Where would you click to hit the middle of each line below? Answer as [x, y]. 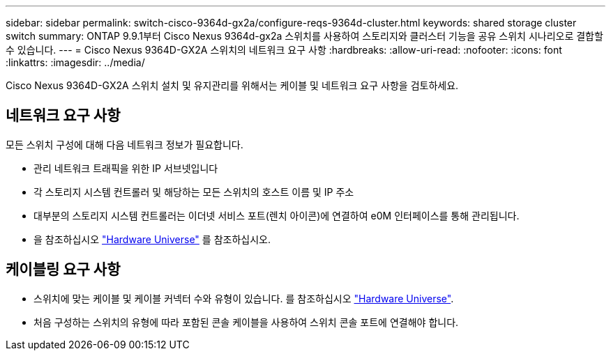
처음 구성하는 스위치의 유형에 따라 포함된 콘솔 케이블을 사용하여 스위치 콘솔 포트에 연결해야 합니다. [246, 322]
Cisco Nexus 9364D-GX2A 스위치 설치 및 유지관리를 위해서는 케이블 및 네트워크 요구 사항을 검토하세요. [232, 85]
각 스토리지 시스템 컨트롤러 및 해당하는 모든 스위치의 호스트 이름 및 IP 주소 [194, 192]
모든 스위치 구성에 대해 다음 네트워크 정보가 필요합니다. [125, 144]
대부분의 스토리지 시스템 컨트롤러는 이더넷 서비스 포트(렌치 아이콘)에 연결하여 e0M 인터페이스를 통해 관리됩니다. [277, 215]
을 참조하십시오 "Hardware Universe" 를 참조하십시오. [152, 239]
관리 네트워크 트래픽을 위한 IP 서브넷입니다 [126, 168]
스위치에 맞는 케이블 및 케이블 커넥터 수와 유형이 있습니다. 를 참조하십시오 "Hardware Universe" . [244, 298]
